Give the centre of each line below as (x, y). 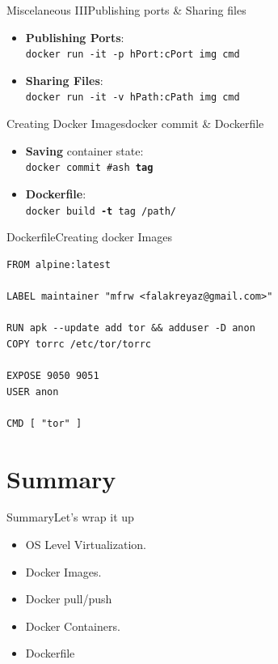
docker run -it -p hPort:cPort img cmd (133, 55)
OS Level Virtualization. (86, 545)
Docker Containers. (73, 626)
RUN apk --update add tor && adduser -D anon (131, 328)
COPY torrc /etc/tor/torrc (79, 344)
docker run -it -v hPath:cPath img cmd (133, 98)
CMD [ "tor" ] (44, 423)
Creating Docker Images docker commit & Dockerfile (135, 123)
